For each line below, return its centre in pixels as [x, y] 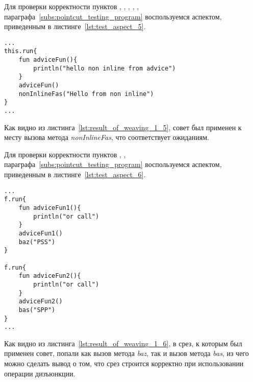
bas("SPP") [37, 310]
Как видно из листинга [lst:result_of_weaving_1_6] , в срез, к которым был [123, 343]
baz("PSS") [37, 242]
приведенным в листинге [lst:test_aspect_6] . [75, 174]
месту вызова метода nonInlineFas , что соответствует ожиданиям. [107, 137]
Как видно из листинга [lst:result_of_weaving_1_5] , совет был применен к [123, 127]
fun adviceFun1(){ [50, 208]
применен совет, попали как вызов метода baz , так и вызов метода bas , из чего [127, 353]
